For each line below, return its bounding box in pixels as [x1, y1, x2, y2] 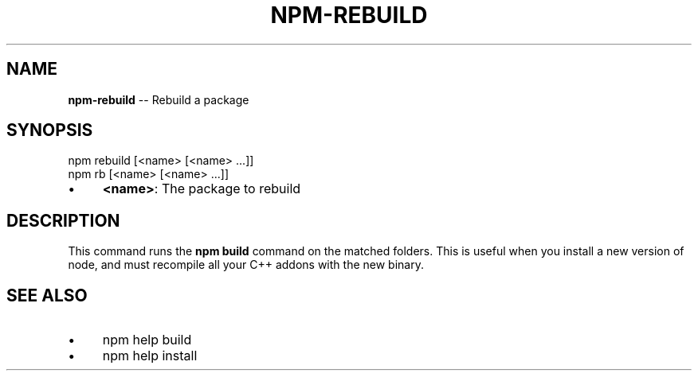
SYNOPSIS [6, 120, 93, 141]
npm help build [102, 332, 192, 348]
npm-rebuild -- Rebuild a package [68, 92, 249, 107]
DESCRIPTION [6, 210, 120, 231]
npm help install [102, 348, 198, 364]
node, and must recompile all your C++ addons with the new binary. [68, 258, 424, 272]
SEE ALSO [6, 285, 88, 305]
